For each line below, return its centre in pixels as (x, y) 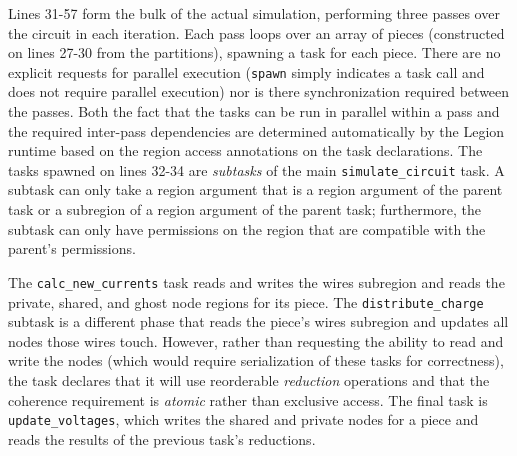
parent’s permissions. (72, 248)
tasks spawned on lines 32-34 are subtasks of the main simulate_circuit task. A (256, 169)
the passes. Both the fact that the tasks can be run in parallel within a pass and (254, 111)
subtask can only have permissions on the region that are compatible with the (247, 228)
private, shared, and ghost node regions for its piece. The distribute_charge (246, 301)
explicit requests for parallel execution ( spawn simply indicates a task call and (246, 71)
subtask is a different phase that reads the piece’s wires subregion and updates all (258, 321)
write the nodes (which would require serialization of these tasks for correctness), (256, 360)
